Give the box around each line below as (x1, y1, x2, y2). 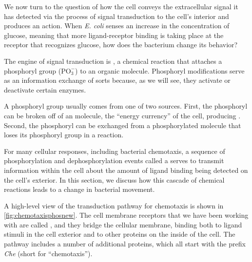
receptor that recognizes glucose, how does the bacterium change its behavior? (4, 39, 238, 50)
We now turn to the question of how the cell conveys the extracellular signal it (4, 1, 238, 11)
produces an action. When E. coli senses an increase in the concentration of (4, 20, 230, 31)
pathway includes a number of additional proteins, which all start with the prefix (4, 239, 246, 249)
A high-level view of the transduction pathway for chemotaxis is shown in (4, 200, 224, 210)
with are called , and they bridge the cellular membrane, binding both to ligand (4, 219, 242, 229)
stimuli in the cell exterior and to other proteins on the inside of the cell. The (4, 229, 235, 239)
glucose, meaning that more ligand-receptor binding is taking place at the (4, 30, 224, 40)
